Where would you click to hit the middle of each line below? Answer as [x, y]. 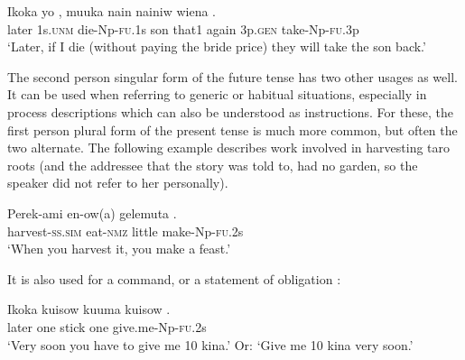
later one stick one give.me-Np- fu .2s [107, 326]
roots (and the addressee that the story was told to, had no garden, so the [213, 165]
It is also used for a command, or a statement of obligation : [174, 278]
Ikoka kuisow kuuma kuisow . [89, 309]
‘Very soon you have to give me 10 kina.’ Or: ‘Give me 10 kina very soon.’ [210, 344]
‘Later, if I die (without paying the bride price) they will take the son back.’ [217, 46]
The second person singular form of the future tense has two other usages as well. [232, 76]
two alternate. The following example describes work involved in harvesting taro [229, 148]
